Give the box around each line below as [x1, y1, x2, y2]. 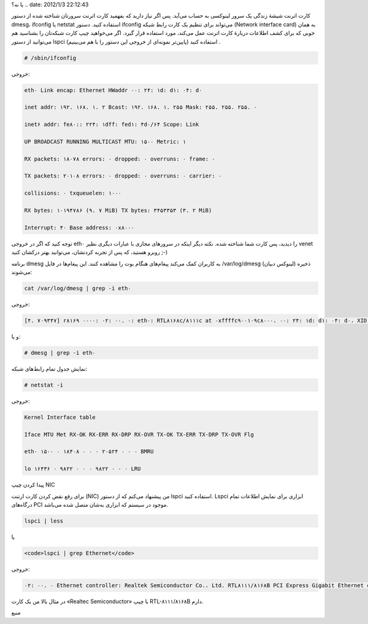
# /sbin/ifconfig [24, 54, 77, 61]
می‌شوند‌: [11, 268, 33, 276]
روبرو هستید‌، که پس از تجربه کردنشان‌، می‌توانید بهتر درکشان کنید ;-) [11, 249, 168, 256]
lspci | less [24, 517, 64, 525]
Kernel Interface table [24, 413, 96, 421]
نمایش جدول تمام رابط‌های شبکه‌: [11, 365, 88, 372]
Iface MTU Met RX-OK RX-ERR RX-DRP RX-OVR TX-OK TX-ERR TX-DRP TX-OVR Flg [24, 431, 255, 438]
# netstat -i [24, 381, 64, 388]
